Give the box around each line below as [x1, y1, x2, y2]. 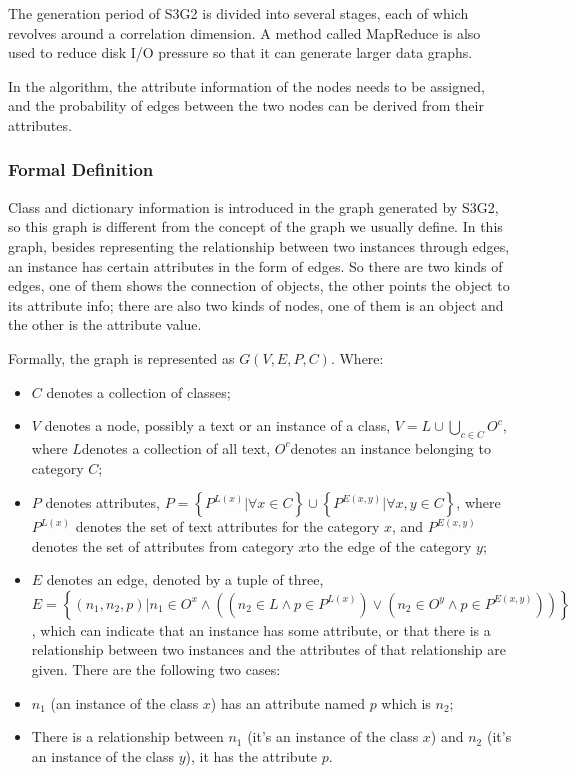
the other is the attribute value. [8, 314, 202, 335]
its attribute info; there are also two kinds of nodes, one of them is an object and [8, 294, 504, 315]
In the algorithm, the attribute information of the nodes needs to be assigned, [8, 75, 485, 96]
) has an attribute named [210, 692, 365, 713]
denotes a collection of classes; [46, 381, 231, 402]
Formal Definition [8, 157, 154, 182]
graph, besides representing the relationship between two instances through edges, [8, 235, 510, 256]
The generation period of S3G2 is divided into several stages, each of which [8, 3, 469, 23]
